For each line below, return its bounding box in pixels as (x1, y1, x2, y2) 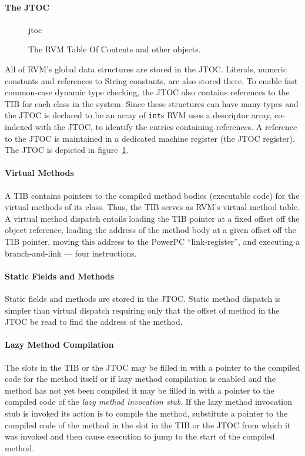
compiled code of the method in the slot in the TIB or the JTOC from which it (5, 418, 291, 431)
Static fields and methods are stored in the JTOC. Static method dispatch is (5, 292, 281, 304)
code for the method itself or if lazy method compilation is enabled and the (5, 372, 276, 385)
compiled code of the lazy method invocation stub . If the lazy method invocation (5, 395, 293, 408)
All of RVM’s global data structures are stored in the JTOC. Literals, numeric (5, 62, 287, 75)
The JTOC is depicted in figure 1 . (5, 144, 129, 156)
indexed (5, 121, 33, 133)
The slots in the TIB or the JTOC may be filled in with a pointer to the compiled (5, 361, 300, 373)
